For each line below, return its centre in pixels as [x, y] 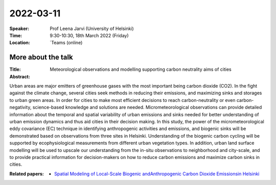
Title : [15, 69]
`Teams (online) [66, 43]
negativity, [20, 108]
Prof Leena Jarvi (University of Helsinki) [92, 29]
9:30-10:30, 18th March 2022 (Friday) [89, 35]
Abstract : [20, 76]
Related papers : [27, 174]
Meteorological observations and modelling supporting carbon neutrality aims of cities [141, 69]
